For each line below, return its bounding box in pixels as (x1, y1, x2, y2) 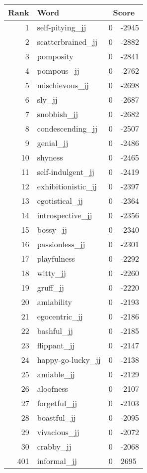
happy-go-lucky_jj (37, 354, 101, 365)
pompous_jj (37, 65, 79, 76)
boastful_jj (37, 412, 76, 423)
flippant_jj (37, 339, 75, 351)
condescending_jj (37, 123, 98, 134)
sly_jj (37, 94, 58, 105)
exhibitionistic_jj (37, 180, 97, 192)
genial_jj (37, 137, 69, 149)
